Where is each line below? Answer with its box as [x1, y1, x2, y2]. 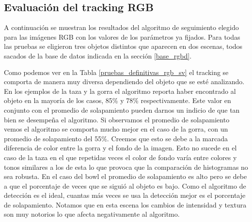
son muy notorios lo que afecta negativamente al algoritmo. [4, 209, 180, 219]
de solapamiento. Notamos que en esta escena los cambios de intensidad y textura [4, 199, 247, 209]
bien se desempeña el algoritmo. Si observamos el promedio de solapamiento [4, 114, 230, 124]
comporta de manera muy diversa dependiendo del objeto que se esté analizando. [4, 76, 245, 87]
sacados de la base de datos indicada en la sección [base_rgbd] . [4, 50, 192, 60]
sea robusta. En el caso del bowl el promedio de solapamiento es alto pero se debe [4, 171, 247, 181]
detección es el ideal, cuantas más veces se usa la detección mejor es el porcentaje [4, 190, 246, 200]
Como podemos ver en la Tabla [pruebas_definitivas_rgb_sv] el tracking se [4, 67, 229, 77]
